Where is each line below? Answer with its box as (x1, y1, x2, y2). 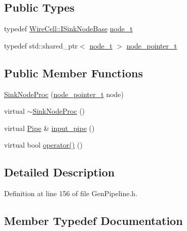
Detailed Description (4, 164, 115, 180)
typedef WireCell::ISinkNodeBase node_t (4, 23, 133, 34)
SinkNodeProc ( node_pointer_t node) (4, 88, 124, 99)
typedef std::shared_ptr (4, 40, 78, 51)
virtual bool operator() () (4, 140, 83, 150)
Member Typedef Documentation (4, 213, 183, 228)
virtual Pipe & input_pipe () (4, 122, 95, 133)
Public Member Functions (4, 65, 143, 80)
